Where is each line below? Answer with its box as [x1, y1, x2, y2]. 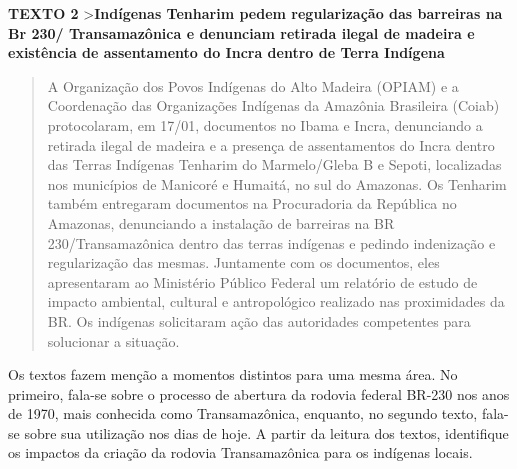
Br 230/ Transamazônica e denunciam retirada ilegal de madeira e [8, 22, 475, 43]
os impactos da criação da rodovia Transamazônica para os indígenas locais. [8, 442, 473, 463]
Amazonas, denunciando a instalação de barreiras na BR [47, 212, 395, 233]
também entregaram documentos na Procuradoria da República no [47, 193, 457, 214]
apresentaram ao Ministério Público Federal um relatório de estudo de [47, 271, 478, 292]
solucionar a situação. [47, 330, 180, 351]
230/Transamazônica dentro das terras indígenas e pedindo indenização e [47, 232, 496, 253]
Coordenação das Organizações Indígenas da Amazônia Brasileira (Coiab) [47, 95, 500, 116]
